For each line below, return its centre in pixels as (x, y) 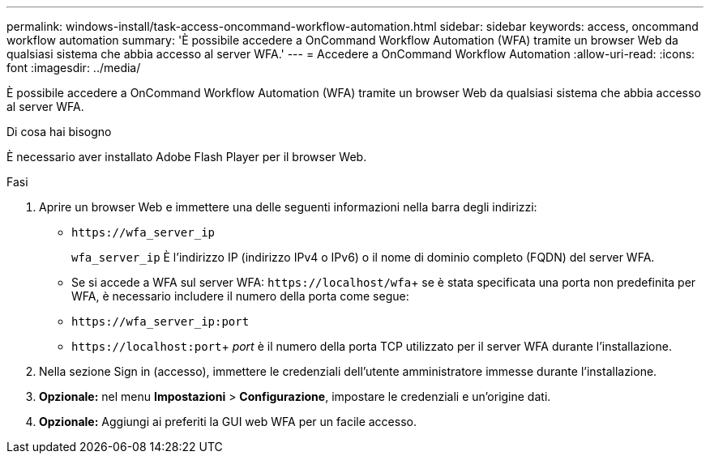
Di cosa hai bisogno (59, 132)
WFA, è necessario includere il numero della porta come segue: (240, 296)
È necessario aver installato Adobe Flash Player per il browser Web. (187, 157)
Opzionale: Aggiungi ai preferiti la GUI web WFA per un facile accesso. (228, 422)
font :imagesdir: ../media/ (74, 68)
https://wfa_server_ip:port (160, 322)
